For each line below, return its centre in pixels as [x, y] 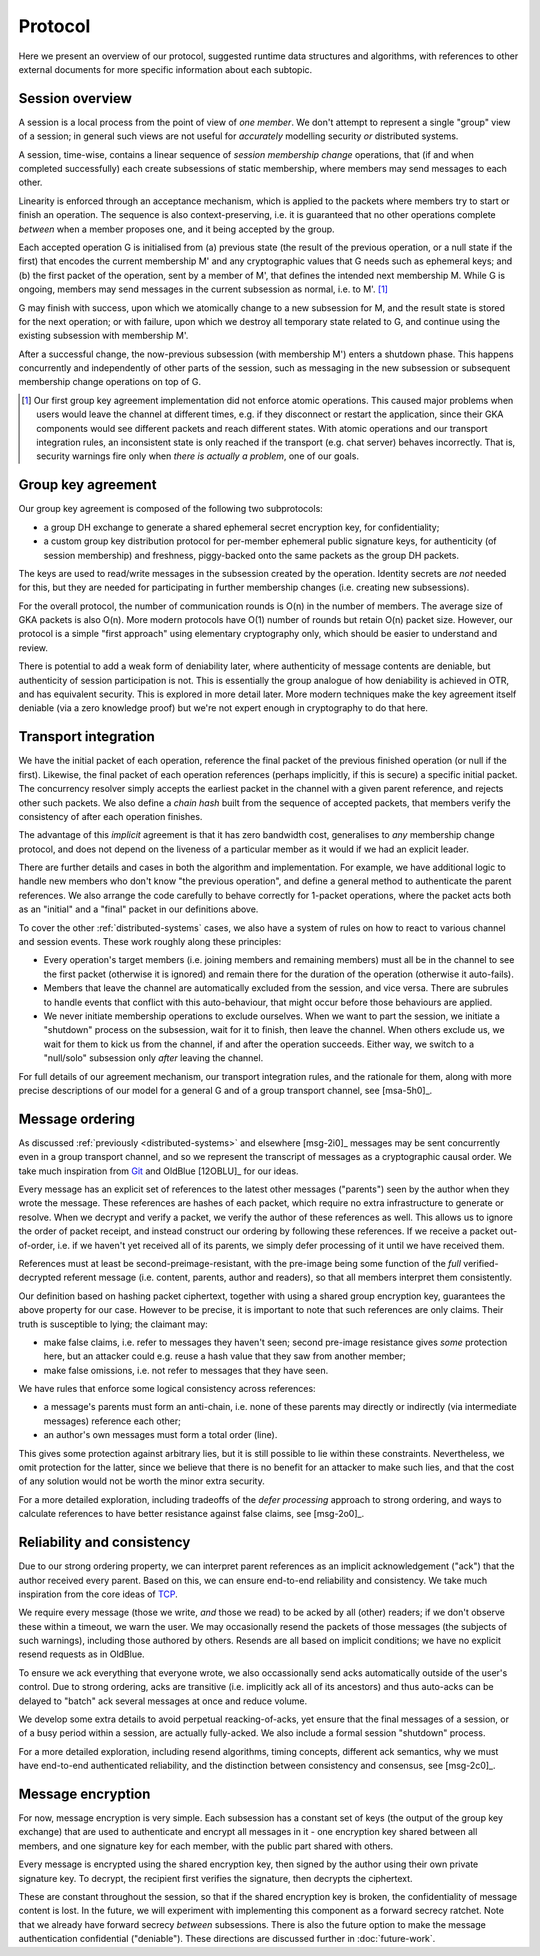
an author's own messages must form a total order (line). [160, 1435]
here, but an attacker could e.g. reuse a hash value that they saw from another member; [224, 1356]
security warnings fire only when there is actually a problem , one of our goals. [198, 456]
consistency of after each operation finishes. [110, 816]
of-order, [37, 1245]
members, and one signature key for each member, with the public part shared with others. [206, 1846]
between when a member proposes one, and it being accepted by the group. [176, 229]
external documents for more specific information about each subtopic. [165, 69]
